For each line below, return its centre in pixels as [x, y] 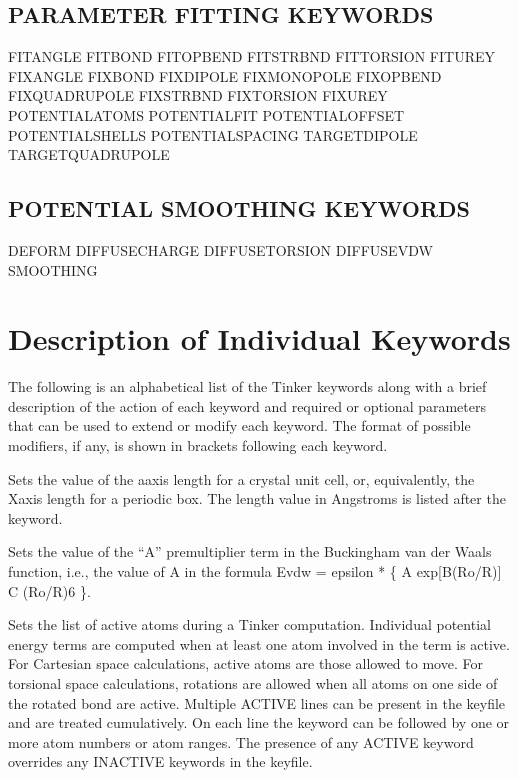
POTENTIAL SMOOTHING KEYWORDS [239, 208]
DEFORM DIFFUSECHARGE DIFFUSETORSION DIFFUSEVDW [220, 249]
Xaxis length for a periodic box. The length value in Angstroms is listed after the [257, 498]
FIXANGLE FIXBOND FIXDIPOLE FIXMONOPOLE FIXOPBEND [225, 75]
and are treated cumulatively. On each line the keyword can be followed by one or [259, 722]
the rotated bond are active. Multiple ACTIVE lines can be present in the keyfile [257, 702]
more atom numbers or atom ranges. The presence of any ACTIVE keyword [241, 741]
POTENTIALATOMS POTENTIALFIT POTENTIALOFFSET [206, 114]
